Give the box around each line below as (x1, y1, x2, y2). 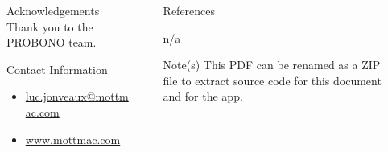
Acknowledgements (6, 2, 100, 18)
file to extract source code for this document (163, 72, 382, 88)
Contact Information (6, 60, 108, 77)
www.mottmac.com (25, 130, 121, 147)
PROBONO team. (6, 34, 97, 51)
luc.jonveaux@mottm (25, 88, 129, 105)
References (163, 2, 216, 18)
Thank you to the (6, 18, 93, 35)
